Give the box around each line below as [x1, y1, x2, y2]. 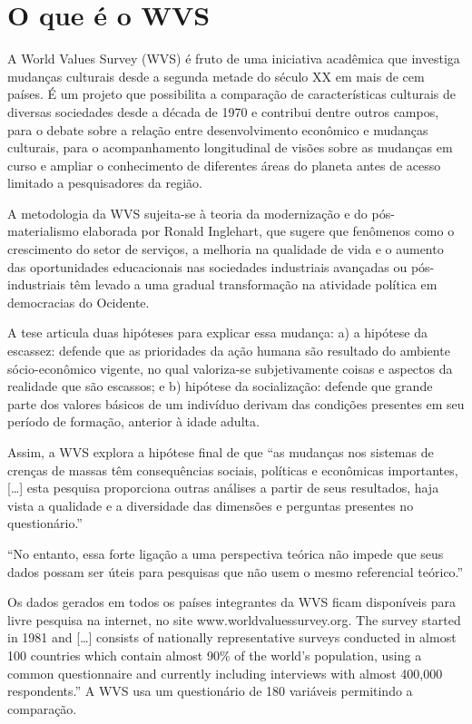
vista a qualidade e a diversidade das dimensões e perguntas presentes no [7, 495, 414, 514]
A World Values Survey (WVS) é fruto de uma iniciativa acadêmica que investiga [7, 49, 460, 68]
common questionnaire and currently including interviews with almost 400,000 [7, 663, 443, 682]
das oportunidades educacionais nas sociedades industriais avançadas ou [7, 257, 408, 276]
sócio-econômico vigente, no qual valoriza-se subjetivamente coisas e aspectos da [7, 358, 453, 377]
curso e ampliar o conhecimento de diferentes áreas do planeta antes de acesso [7, 155, 441, 174]
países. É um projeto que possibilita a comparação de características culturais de [7, 84, 457, 103]
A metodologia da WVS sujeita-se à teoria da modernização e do [7, 203, 368, 222]
